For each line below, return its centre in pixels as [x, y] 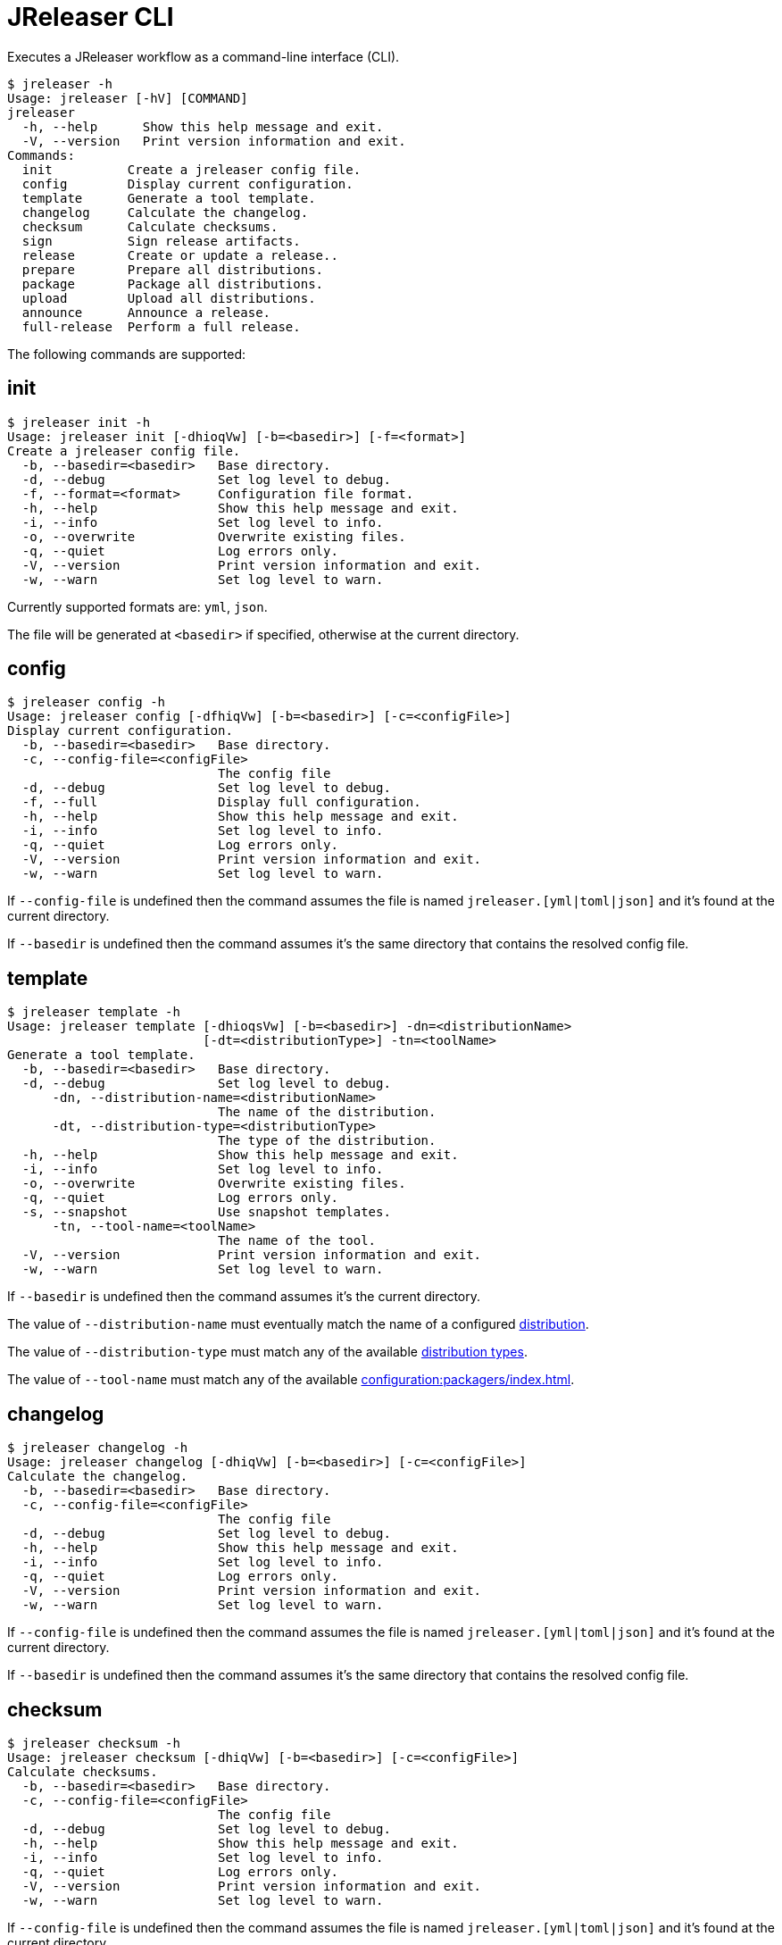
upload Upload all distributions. [169, 298]
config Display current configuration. [187, 184]
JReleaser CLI [91, 17]
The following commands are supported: [127, 354]
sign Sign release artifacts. [161, 241]
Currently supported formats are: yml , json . [137, 606]
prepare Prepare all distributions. [173, 269]
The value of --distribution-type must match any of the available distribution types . [267, 1352]
